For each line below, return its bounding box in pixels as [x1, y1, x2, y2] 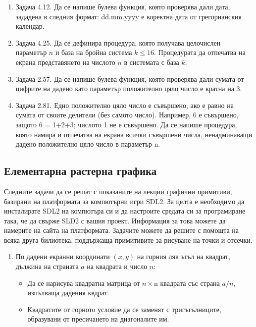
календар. [15, 21, 45, 31]
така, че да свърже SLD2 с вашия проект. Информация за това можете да [4, 215, 226, 225]
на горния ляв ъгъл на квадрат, [137, 251, 230, 262]
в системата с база [124, 56, 179, 67]
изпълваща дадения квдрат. [27, 287, 109, 298]
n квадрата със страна [154, 277, 220, 288]
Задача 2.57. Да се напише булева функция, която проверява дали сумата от [15, 73, 244, 84]
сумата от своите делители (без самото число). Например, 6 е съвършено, [15, 109, 239, 120]
